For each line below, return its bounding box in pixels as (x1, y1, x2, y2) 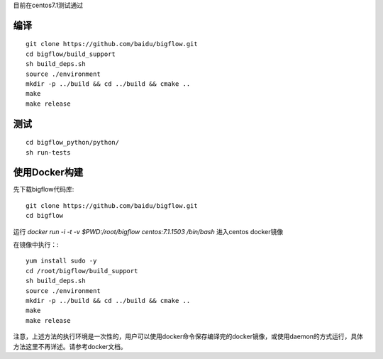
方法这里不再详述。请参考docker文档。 (13, 342, 127, 350)
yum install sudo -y (26, 257, 97, 265)
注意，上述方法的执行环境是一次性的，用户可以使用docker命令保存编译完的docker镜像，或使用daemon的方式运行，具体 (13, 332, 364, 341)
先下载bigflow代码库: (13, 185, 74, 194)
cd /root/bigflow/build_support (26, 267, 138, 275)
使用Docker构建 (13, 167, 84, 179)
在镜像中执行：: (13, 241, 60, 249)
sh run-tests (26, 148, 71, 156)
